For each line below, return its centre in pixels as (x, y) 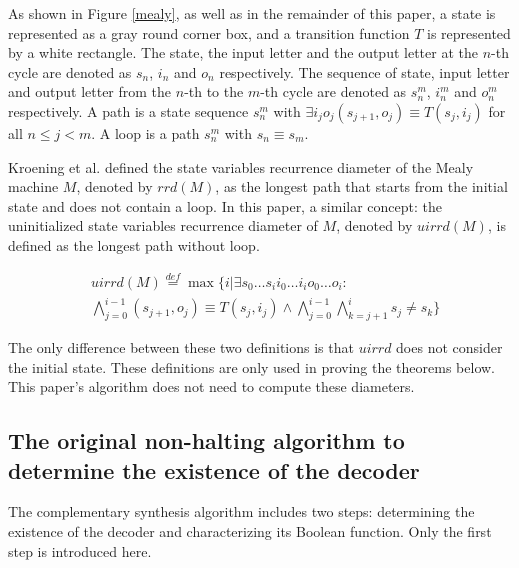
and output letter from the (90, 91)
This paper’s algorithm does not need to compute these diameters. (211, 386)
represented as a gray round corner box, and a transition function (209, 32)
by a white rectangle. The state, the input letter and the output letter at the (243, 52)
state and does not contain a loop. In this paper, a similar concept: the (225, 205)
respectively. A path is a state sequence (128, 110)
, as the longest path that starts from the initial (361, 186)
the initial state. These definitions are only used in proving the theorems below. (252, 366)
